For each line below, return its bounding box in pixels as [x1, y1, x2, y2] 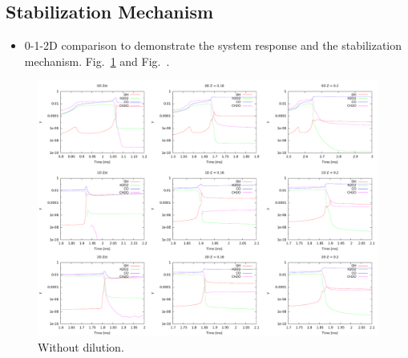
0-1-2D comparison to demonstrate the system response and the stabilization [24, 37, 402, 54]
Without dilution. [38, 338, 124, 355]
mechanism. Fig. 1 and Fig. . [24, 52, 170, 69]
